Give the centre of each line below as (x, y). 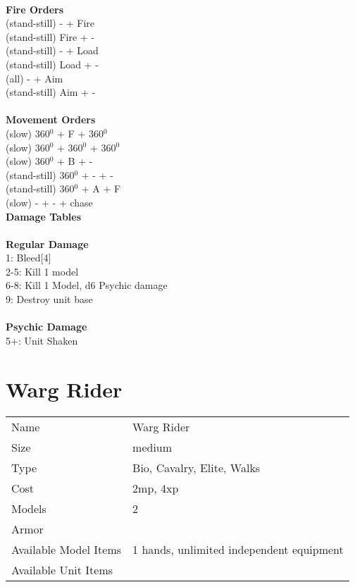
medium (152, 447)
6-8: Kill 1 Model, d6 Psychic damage (87, 285)
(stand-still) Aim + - (51, 92)
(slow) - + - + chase (49, 202)
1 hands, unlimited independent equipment (238, 549)
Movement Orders (51, 119)
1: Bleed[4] (29, 258)
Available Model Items (67, 549)
